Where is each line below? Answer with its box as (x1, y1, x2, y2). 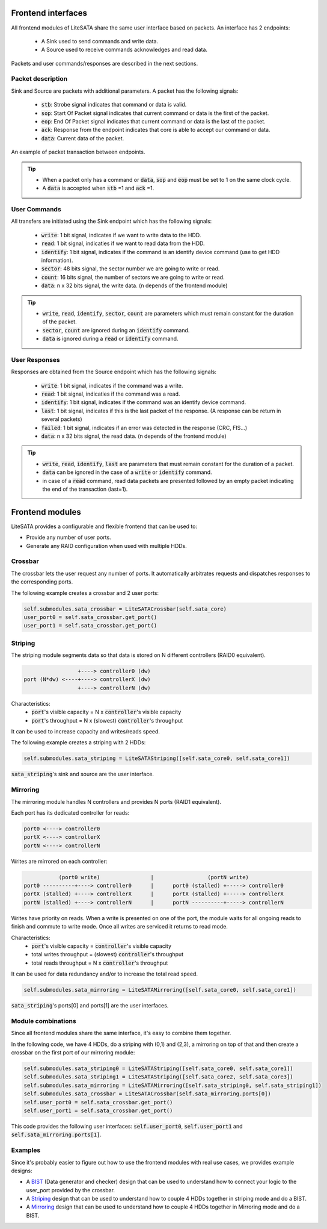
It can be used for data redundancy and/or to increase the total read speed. (11, 970, 198, 978)
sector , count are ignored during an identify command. (42, 326, 190, 334)
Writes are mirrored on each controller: (11, 857, 108, 865)
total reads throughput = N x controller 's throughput (31, 959, 168, 966)
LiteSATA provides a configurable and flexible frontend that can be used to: (11, 523, 198, 530)
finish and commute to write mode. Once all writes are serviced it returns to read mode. (11, 923, 228, 930)
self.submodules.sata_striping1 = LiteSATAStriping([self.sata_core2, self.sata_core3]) (23, 1074, 294, 1080)
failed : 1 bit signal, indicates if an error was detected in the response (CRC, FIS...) (41, 424, 248, 431)
